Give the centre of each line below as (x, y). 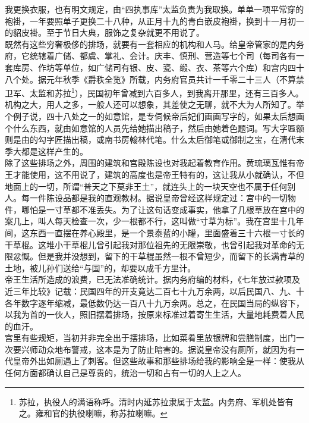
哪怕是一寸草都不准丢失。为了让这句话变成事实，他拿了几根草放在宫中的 (163, 209)
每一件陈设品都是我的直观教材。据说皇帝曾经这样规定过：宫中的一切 (154, 198)
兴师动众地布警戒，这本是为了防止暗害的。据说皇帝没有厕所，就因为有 (158, 349)
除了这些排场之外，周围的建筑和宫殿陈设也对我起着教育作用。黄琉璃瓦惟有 (150, 163)
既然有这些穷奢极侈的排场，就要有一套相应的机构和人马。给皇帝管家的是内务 (154, 44)
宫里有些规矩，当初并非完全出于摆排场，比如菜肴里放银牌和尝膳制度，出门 (150, 338)
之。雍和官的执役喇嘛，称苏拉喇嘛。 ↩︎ (93, 413)
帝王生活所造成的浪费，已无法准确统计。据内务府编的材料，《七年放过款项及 (152, 279)
